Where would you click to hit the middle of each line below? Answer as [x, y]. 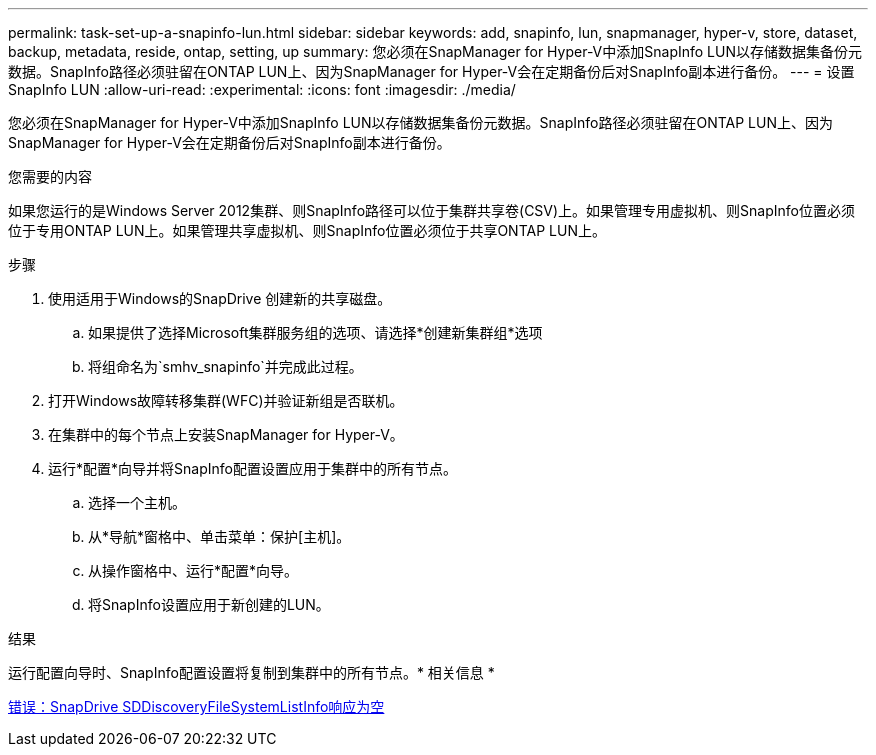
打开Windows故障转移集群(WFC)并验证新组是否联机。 [226, 400]
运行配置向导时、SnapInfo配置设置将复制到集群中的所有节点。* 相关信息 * [251, 672]
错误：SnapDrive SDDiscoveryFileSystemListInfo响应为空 [196, 706]
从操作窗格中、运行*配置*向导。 [193, 570]
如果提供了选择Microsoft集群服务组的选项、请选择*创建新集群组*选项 [315, 332]
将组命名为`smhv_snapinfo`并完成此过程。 [225, 366]
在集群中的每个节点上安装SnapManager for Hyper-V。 [226, 434]
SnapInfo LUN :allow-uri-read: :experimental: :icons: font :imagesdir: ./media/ [262, 89]
